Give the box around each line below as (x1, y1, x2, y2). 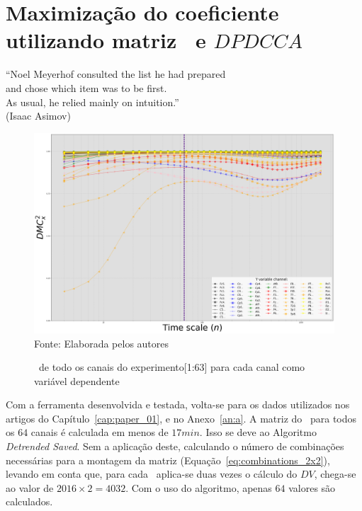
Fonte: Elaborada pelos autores (34, 335, 169, 350)
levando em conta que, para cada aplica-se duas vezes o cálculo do (6, 466, 298, 481)
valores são (288, 480, 336, 495)
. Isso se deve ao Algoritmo (199, 425, 317, 440)
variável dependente (34, 373, 120, 388)
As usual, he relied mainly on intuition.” (6, 94, 179, 109)
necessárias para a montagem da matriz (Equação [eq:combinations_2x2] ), (6, 452, 330, 467)
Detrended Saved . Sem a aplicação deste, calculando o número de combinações (6, 439, 344, 454)
